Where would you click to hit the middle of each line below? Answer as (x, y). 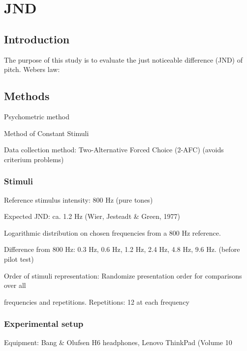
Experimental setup (44, 324)
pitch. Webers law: (32, 69)
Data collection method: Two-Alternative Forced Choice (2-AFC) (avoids (114, 150)
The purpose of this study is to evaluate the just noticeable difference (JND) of (123, 59)
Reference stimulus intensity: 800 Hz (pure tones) (78, 199)
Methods (27, 96)
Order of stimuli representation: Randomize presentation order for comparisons (123, 275)
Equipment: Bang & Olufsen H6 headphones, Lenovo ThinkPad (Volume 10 (118, 342)
